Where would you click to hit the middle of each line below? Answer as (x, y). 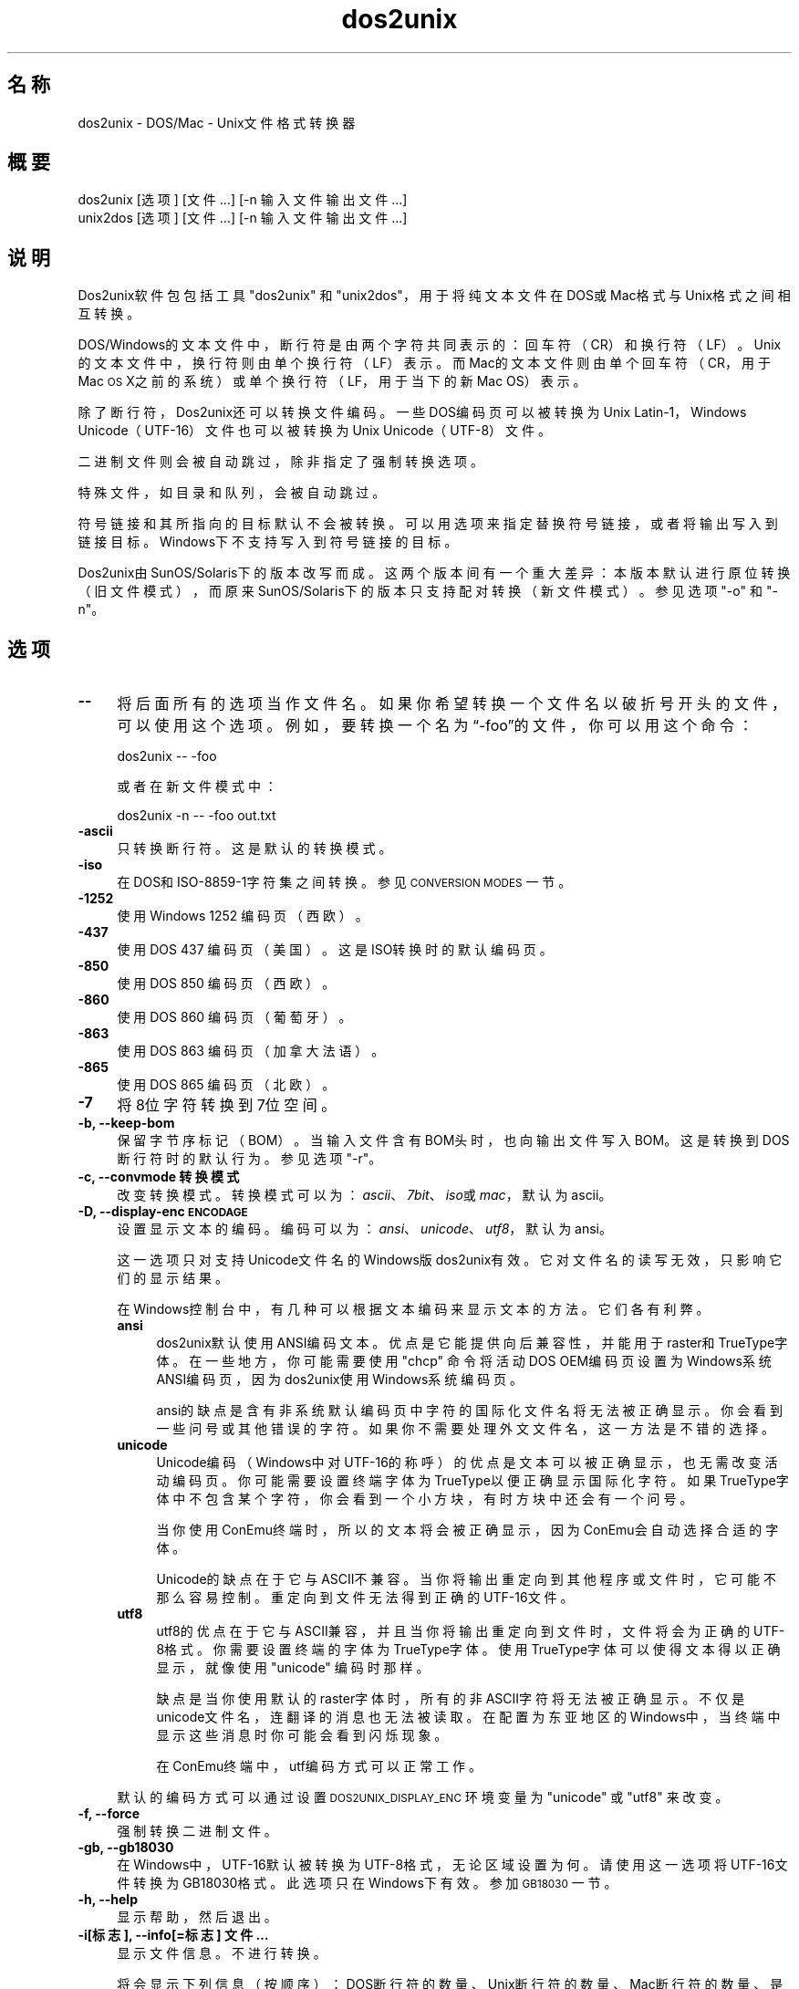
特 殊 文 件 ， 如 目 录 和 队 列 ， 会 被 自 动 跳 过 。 (232, 493)
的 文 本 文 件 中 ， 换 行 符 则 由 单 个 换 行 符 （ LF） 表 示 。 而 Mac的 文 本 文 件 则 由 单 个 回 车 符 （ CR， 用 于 (424, 363)
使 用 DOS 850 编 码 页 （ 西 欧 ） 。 (226, 984)
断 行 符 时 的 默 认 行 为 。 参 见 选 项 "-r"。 (249, 1159)
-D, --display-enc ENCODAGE (163, 1212)
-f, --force (109, 1814)
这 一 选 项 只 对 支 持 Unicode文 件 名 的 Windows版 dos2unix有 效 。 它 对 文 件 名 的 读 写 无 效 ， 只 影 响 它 (450, 1260)
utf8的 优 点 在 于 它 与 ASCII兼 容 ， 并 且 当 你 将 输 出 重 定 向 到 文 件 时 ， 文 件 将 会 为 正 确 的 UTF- (471, 1631)
